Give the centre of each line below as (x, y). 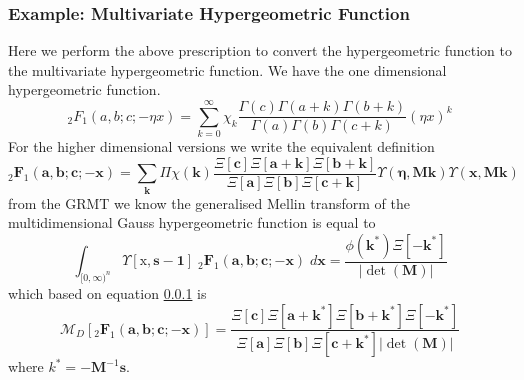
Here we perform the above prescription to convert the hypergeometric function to (260, 50)
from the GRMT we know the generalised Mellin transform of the (209, 202)
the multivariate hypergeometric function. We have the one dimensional (227, 69)
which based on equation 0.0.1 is (107, 292)
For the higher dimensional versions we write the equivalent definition (221, 146)
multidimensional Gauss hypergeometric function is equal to (192, 222)
